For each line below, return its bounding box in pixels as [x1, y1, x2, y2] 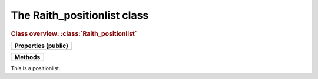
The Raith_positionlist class [11, 9, 149, 22]
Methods [14, 53, 41, 61]
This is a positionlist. [11, 64, 61, 71]
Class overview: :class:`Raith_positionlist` [11, 29, 138, 37]
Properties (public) [14, 42, 69, 50]
